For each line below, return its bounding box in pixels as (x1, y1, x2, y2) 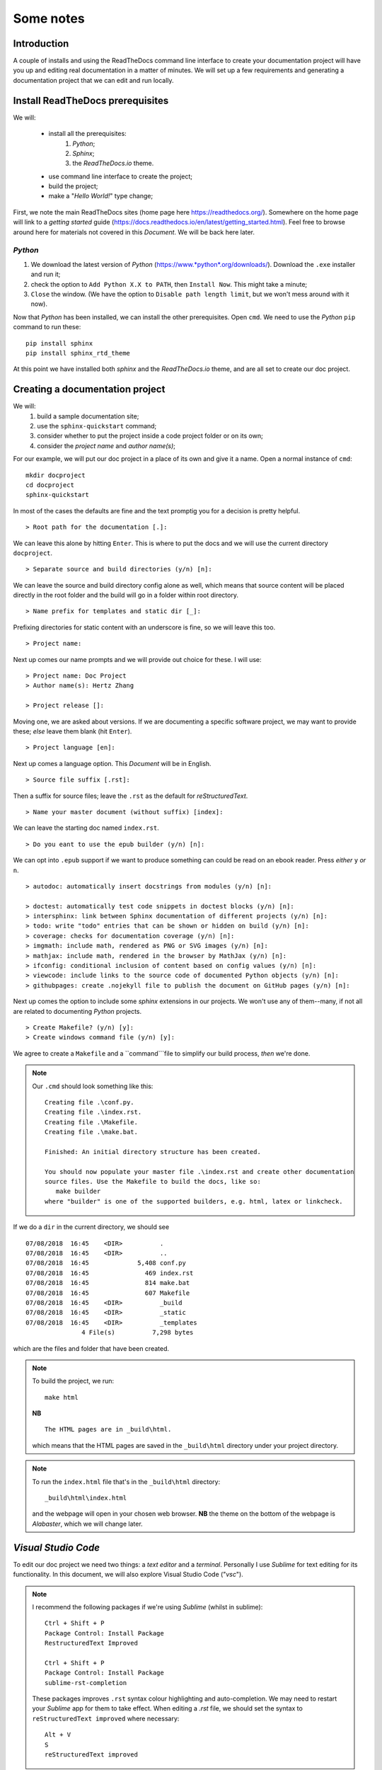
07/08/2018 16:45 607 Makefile (25, 1289, 190, 1297)
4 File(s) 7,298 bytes (81, 1328, 194, 1337)
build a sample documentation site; (37, 411, 139, 421)
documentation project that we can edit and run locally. (13, 76, 174, 84)
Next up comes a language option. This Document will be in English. (13, 759, 212, 767)
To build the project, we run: (32, 1377, 115, 1386)
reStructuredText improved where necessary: (32, 1714, 180, 1723)
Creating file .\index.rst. (45, 1108, 142, 1117)
